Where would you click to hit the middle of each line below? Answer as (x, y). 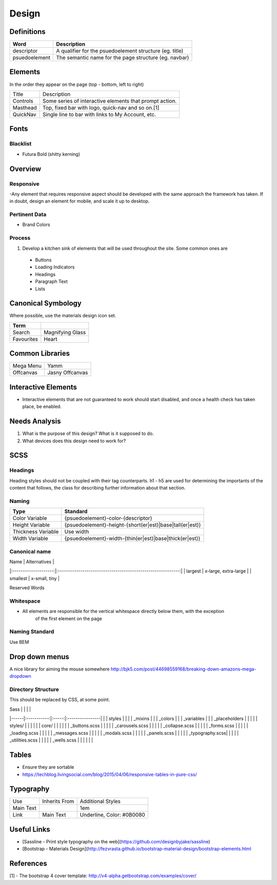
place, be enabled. (42, 407)
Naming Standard (32, 631)
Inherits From (58, 801)
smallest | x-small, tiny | (35, 578)
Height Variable (31, 525)
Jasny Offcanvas (67, 373)
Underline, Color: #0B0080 (113, 815)
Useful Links (30, 829)
